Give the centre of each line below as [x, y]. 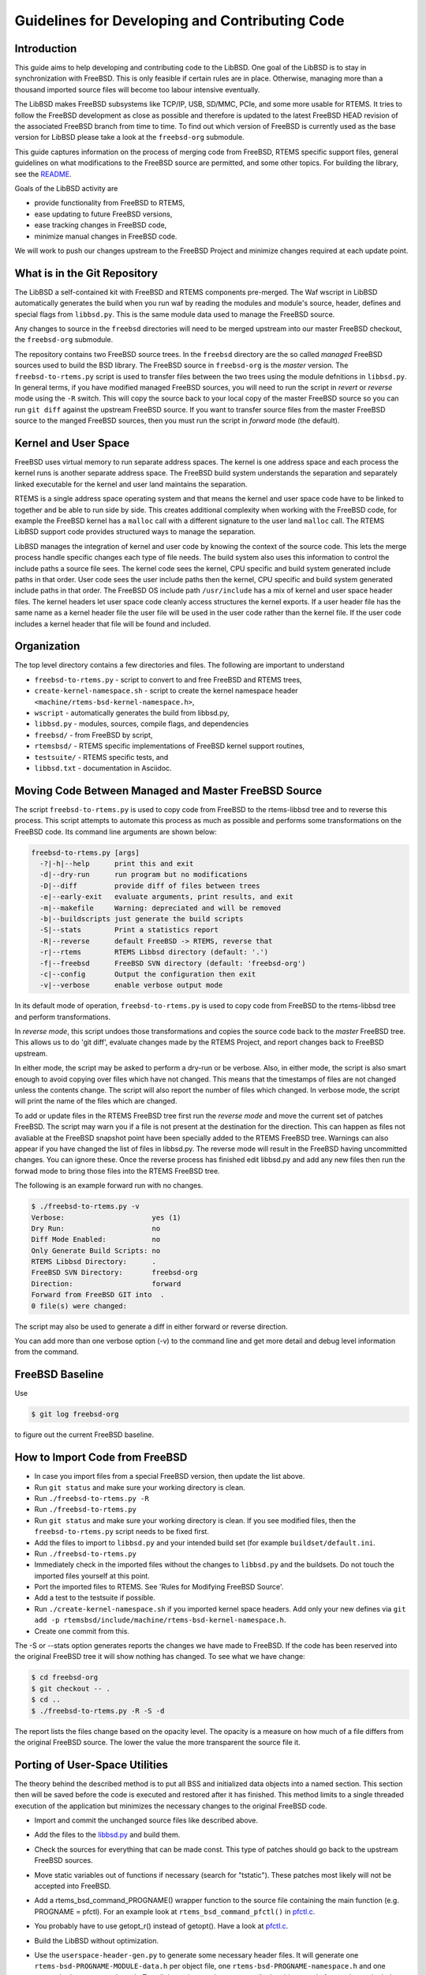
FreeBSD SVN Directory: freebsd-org [114, 1273]
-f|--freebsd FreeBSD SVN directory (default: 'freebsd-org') [173, 963]
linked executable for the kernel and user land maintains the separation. [131, 484]
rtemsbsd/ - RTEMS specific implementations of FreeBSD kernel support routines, [170, 746]
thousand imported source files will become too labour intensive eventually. [137, 89]
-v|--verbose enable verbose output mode [131, 985]
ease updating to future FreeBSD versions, [103, 214]
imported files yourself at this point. [92, 1575]
